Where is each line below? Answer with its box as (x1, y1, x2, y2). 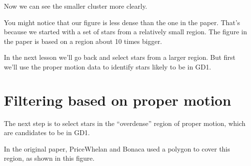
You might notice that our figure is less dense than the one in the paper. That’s (4, 17, 240, 27)
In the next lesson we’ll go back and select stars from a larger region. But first (4, 52, 236, 62)
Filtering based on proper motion (4, 90, 231, 110)
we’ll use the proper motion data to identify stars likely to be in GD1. (4, 61, 211, 71)
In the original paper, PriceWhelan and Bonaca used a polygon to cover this (4, 143, 230, 153)
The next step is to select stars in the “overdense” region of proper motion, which (4, 118, 246, 128)
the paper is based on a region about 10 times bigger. (4, 36, 162, 46)
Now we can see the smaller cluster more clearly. (4, 1, 148, 11)
